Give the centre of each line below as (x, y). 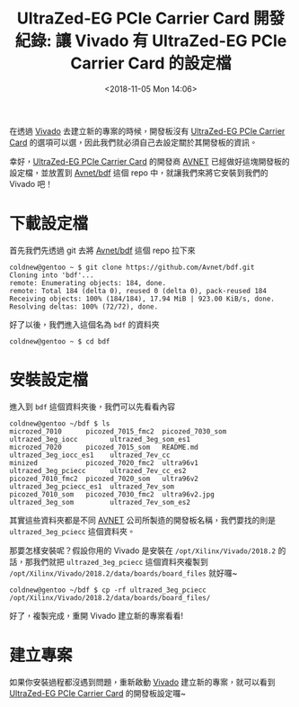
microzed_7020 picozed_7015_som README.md (104, 447)
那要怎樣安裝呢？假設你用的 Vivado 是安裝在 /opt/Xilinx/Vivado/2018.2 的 (148, 550)
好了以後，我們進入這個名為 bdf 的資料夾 (84, 324)
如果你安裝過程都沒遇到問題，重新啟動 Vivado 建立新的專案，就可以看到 (142, 682)
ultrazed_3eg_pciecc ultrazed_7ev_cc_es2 (98, 470)
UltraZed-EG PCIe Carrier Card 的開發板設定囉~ (98, 693)
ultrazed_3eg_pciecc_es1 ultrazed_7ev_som (92, 487)
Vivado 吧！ (31, 183)
